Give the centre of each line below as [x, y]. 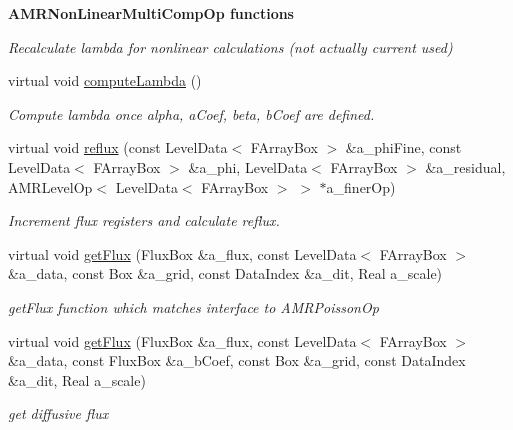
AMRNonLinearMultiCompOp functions [151, 13]
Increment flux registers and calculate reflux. [144, 220]
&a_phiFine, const [403, 147]
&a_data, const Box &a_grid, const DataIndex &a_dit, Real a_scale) [225, 273]
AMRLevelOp [50, 186]
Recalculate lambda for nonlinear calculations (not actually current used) [230, 46]
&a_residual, [465, 166]
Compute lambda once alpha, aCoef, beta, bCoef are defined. [191, 113]
